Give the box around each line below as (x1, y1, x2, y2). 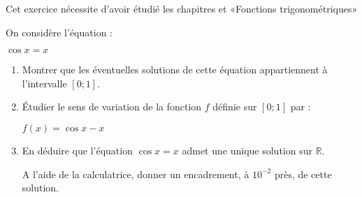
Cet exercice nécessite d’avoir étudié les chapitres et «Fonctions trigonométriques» (6, 1, 358, 15)
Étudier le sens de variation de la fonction (22, 99, 202, 114)
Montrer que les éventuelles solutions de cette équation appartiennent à (22, 62, 328, 77)
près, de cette (274, 166, 332, 181)
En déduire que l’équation (22, 143, 133, 157)
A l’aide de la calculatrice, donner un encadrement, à (22, 166, 249, 181)
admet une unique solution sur (182, 143, 312, 157)
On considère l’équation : (6, 24, 113, 39)
